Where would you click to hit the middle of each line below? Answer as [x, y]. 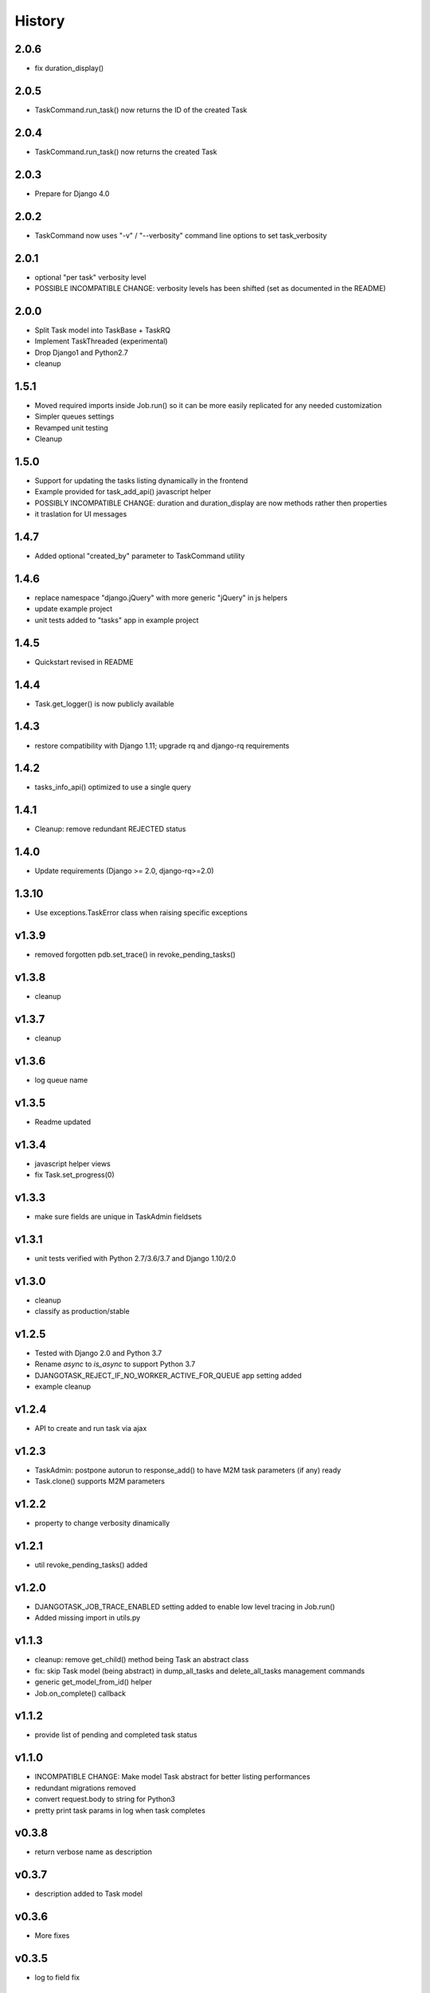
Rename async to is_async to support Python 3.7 [115, 1364]
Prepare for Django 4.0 [72, 193]
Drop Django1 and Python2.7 [82, 352]
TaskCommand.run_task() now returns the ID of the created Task [141, 110]
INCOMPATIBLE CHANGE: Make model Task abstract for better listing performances [172, 1777]
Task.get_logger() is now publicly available [104, 704]
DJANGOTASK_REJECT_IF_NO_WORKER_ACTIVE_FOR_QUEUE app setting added [168, 1375]
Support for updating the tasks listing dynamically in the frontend [141, 481]
